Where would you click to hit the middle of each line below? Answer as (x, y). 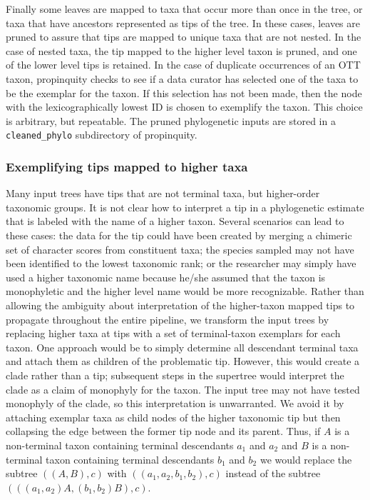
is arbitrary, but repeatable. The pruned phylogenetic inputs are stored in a (171, 120)
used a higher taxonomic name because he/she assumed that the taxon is (166, 277)
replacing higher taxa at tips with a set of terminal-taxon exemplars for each (173, 333)
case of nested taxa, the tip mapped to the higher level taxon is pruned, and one (181, 50)
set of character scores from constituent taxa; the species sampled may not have (180, 249)
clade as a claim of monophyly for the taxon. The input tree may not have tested (183, 389)
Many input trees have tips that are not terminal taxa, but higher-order (163, 193)
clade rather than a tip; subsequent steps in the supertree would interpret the (175, 375)
